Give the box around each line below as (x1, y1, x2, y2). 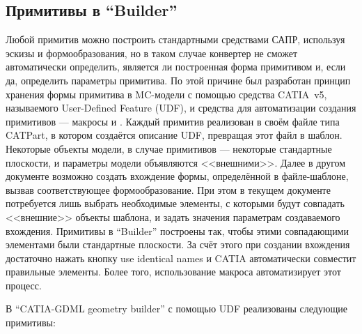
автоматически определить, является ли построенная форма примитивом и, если (6, 59, 346, 74)
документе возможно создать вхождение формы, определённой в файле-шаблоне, (6, 169, 349, 183)
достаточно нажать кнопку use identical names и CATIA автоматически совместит (6, 250, 356, 265)
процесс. (6, 278, 42, 292)
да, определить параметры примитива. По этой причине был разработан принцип (6, 73, 351, 87)
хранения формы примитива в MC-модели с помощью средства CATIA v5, (6, 86, 327, 101)
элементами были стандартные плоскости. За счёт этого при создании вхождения (6, 237, 350, 252)
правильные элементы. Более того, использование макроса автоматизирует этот (6, 264, 341, 279)
